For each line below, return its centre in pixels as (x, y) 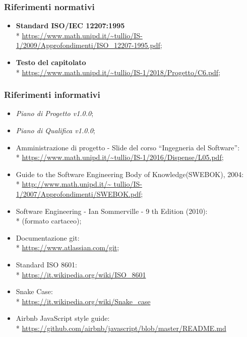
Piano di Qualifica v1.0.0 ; (55, 130)
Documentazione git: (48, 237)
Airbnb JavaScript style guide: (63, 318)
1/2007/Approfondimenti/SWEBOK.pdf (78, 193)
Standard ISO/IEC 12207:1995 (70, 25)
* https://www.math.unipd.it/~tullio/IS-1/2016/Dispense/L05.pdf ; (120, 157)
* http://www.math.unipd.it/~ (64, 184)
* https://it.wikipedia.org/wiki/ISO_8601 (81, 274)
